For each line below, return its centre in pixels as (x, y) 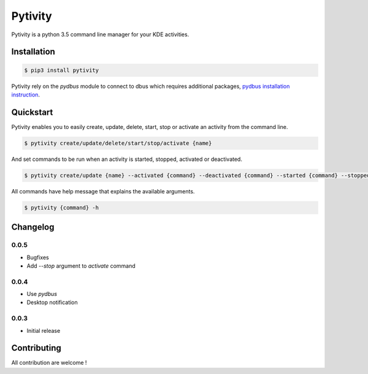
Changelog (33, 227)
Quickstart (32, 112)
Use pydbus (42, 294)
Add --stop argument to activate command (81, 266)
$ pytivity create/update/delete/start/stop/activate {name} (118, 143)
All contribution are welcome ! (49, 363)
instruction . (25, 95)
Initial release (44, 330)
